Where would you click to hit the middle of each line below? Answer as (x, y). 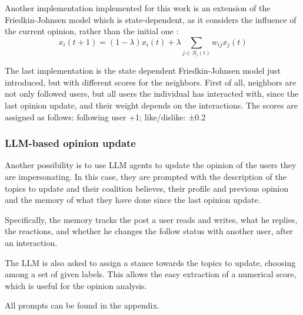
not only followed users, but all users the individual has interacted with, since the (152, 93)
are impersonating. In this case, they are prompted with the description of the (146, 176)
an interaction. (31, 242)
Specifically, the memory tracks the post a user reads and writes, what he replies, (151, 219)
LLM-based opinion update (70, 143)
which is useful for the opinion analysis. (76, 285)
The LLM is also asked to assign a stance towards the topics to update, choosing (150, 262)
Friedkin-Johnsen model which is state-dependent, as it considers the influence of (151, 19)
